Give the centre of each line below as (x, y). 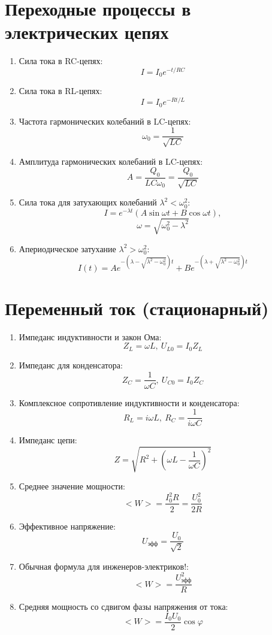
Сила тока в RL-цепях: (61, 91)
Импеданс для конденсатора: (71, 365)
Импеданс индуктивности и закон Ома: (90, 336)
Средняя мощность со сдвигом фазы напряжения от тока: (123, 607)
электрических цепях (87, 32)
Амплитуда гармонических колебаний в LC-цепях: (111, 161)
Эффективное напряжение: (67, 526)
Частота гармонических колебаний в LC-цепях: (105, 121)
